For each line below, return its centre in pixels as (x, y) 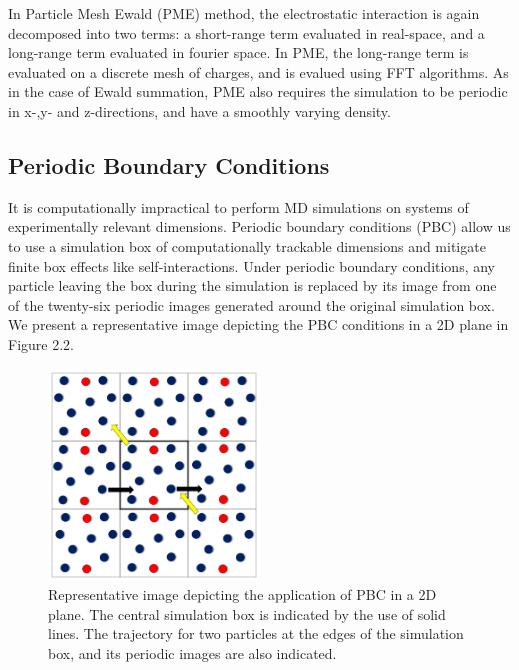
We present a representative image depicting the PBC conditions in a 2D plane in (258, 324)
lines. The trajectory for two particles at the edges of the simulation (256, 633)
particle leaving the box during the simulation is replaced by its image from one (252, 285)
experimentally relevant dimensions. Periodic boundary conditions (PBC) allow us (259, 226)
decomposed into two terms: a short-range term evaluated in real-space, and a (246, 32)
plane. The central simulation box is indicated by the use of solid (247, 613)
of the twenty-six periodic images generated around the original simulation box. (251, 304)
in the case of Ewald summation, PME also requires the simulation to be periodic (258, 91)
